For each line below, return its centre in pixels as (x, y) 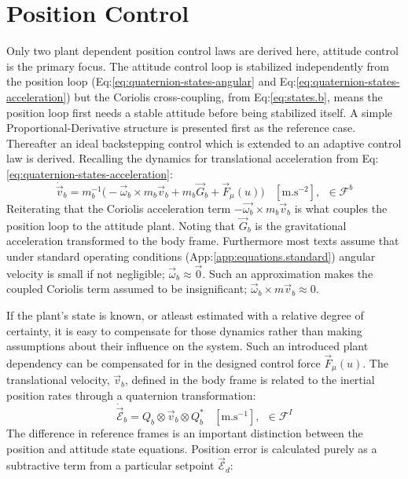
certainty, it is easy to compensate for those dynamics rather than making (184, 330)
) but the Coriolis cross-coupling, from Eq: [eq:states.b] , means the (224, 96)
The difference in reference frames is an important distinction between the (185, 432)
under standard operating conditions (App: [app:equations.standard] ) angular (191, 256)
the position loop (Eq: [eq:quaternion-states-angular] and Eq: (151, 81)
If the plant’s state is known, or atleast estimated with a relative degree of (185, 314)
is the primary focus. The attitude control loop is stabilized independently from (198, 66)
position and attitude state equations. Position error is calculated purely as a (192, 448)
